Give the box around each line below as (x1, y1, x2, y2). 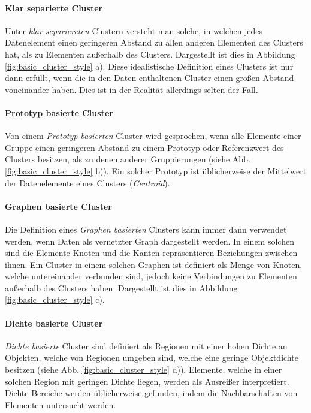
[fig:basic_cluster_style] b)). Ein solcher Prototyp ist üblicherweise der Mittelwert (5, 164, 307, 177)
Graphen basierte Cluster (5, 200, 112, 212)
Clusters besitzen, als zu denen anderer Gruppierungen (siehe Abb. (5, 153, 250, 165)
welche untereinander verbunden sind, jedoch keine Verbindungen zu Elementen (5, 270, 297, 282)
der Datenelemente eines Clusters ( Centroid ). (5, 176, 170, 189)
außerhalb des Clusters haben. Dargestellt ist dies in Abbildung (5, 281, 238, 294)
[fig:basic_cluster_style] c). (5, 293, 105, 306)
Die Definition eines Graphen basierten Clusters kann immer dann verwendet (5, 222, 287, 235)
